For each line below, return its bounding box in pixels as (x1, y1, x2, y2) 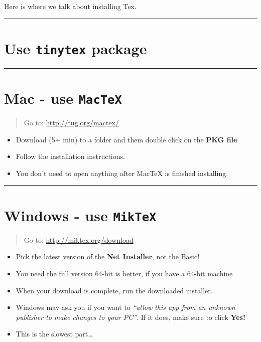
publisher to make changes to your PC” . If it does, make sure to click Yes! (16, 311, 245, 322)
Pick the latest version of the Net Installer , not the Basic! (16, 251, 200, 262)
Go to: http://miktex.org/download (24, 234, 134, 245)
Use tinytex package (4, 38, 147, 58)
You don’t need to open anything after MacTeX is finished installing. (16, 167, 228, 178)
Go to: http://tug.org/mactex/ (24, 117, 119, 128)
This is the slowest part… (16, 328, 93, 339)
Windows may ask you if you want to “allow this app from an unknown (16, 302, 235, 312)
